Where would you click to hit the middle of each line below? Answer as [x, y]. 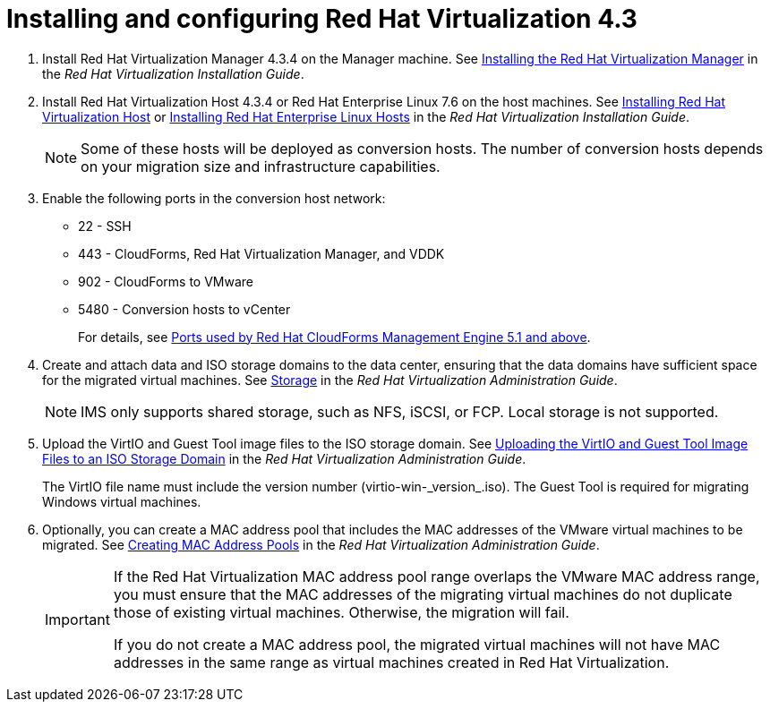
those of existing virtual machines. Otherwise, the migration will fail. [341, 612]
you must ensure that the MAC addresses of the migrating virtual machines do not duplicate [423, 594]
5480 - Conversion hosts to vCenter [184, 309]
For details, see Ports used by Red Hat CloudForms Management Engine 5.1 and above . [334, 337]
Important [77, 619]
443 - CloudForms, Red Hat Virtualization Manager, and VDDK [261, 253]
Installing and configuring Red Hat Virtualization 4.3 [322, 19]
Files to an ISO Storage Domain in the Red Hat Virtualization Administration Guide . [284, 458]
